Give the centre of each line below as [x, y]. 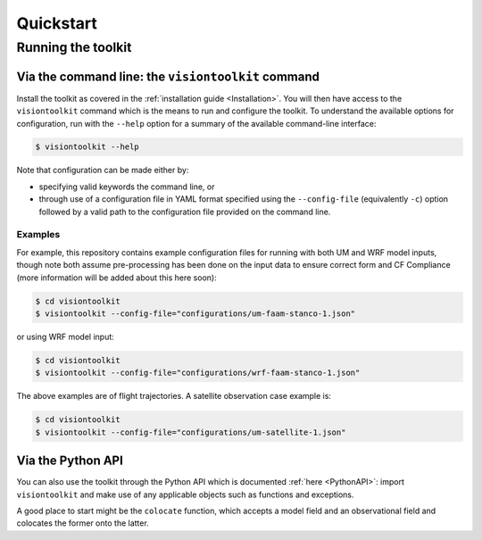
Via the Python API [70, 461]
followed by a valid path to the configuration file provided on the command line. [185, 212]
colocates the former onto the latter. [83, 523]
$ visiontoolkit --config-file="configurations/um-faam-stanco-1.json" [195, 313]
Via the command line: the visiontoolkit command [168, 76]
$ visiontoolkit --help [87, 147]
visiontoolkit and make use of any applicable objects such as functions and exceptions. [185, 494]
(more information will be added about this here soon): [117, 278]
